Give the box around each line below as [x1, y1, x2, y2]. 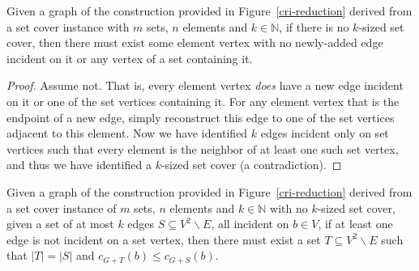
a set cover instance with [6, 18, 130, 35]
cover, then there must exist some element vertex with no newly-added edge [6, 34, 383, 51]
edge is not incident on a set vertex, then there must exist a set [6, 231, 321, 248]
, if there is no [279, 18, 349, 35]
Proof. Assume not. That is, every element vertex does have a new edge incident [6, 77, 404, 94]
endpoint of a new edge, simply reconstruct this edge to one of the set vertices [6, 108, 395, 125]
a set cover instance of [6, 199, 117, 216]
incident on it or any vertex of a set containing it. [6, 49, 253, 66]
